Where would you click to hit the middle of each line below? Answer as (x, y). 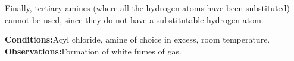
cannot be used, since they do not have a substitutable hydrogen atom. (134, 19)
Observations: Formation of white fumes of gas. (93, 51)
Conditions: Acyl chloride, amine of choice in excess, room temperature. (137, 39)
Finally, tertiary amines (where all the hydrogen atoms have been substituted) (148, 8)
